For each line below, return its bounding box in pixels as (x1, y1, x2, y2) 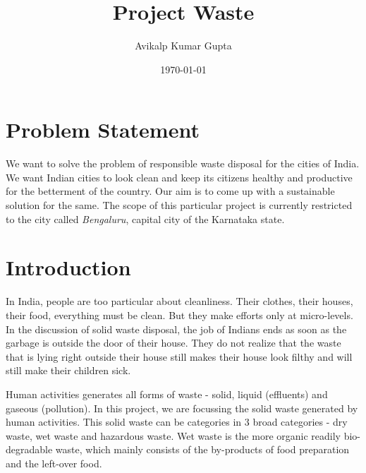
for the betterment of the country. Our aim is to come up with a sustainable (6, 184, 335, 198)
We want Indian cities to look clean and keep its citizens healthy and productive (6, 169, 353, 184)
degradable (6, 442, 53, 457)
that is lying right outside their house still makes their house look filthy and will (6, 349, 353, 364)
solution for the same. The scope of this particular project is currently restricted (6, 198, 353, 212)
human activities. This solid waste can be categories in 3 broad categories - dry (6, 414, 348, 429)
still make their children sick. (6, 363, 131, 378)
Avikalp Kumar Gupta (135, 38, 232, 53)
